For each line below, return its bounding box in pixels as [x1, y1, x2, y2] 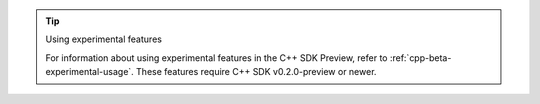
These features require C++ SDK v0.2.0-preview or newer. [135, 66, 377, 78]
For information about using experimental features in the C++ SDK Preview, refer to [45, 51, 388, 64]
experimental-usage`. [45, 66, 134, 78]
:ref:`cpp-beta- [389, 51, 452, 64]
